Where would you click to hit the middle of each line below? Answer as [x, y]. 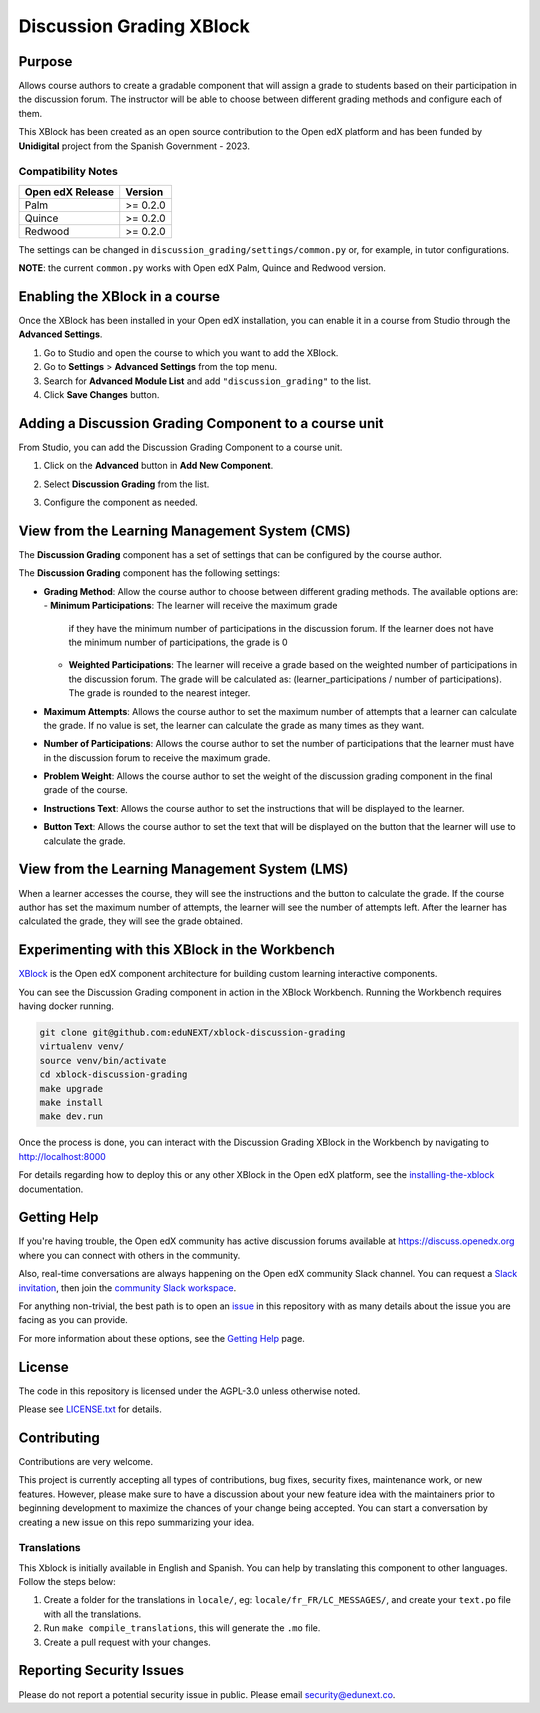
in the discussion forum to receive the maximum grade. [157, 757]
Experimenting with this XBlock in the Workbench [176, 950]
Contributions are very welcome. [86, 1461]
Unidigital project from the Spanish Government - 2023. [134, 146]
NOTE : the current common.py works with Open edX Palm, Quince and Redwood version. [202, 268]
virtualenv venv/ [82, 1046]
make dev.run [71, 1116]
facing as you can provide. [73, 1320]
